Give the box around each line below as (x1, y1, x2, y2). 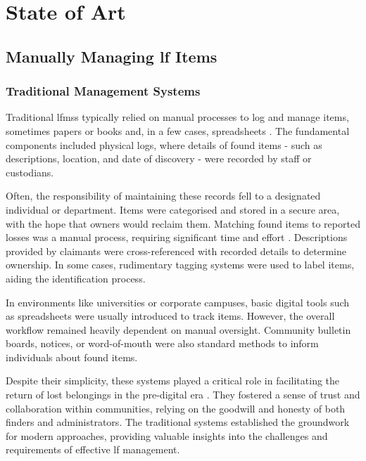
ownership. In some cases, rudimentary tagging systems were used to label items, (6, 257, 355, 272)
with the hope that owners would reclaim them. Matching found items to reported (6, 216, 360, 230)
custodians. (6, 164, 54, 179)
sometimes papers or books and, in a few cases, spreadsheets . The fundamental (6, 123, 350, 138)
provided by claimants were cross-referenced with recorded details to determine (6, 243, 346, 258)
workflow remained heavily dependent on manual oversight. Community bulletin (6, 322, 351, 337)
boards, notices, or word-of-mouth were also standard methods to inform (6, 336, 319, 351)
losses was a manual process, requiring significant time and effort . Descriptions (6, 230, 348, 245)
